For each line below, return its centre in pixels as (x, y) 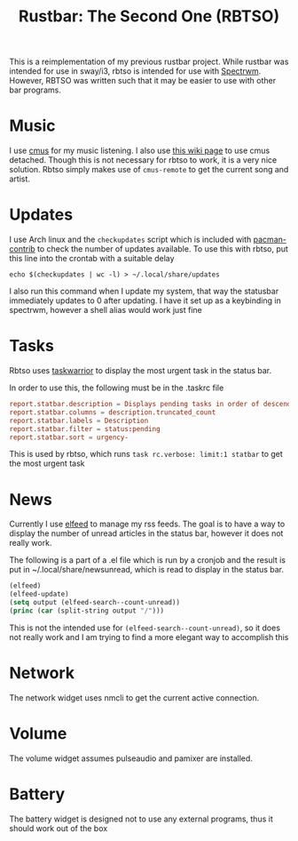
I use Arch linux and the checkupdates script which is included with (130, 240)
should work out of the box (59, 828)
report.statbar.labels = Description (79, 420)
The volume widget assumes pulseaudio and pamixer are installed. (131, 758)
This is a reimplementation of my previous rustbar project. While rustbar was (149, 62)
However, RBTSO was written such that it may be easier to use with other (143, 81)
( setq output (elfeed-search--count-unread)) (94, 603)
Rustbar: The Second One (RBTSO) (149, 16)
